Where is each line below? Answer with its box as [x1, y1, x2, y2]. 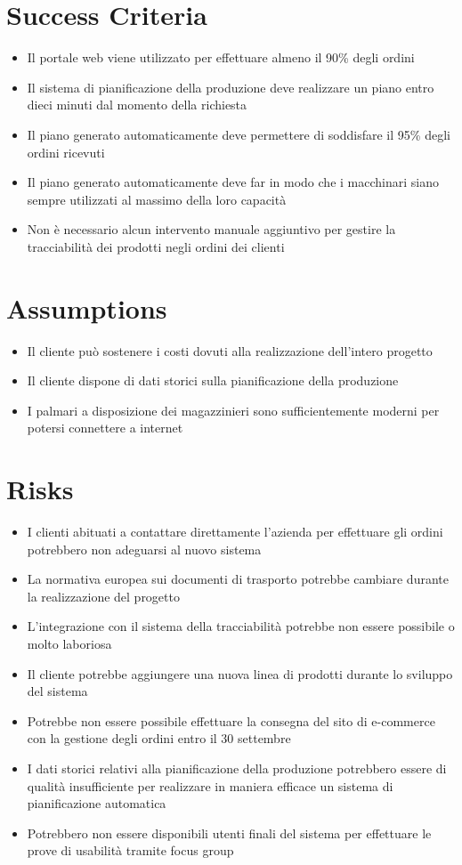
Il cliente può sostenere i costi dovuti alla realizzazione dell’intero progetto [27, 341, 433, 360]
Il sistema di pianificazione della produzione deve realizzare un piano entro [27, 77, 434, 96]
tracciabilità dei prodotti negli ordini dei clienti [27, 237, 285, 255]
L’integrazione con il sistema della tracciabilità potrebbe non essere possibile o [27, 617, 455, 635]
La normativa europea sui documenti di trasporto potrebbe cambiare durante [27, 570, 449, 588]
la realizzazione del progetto [27, 586, 180, 605]
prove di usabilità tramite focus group [27, 841, 234, 860]
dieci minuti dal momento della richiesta [27, 95, 247, 114]
